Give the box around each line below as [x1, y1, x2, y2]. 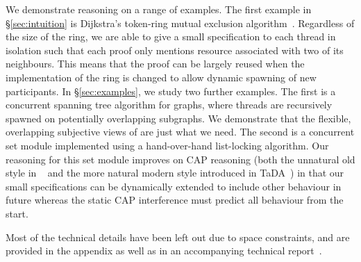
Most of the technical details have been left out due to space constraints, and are [6, 229, 350, 244]
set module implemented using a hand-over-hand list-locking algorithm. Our [6, 138, 329, 152]
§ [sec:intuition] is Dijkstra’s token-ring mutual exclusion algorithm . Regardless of [6, 15, 355, 30]
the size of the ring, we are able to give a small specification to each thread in [6, 29, 336, 44]
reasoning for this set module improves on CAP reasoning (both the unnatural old [6, 152, 355, 166]
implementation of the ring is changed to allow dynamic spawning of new [6, 69, 317, 84]
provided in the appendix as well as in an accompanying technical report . [6, 243, 322, 258]
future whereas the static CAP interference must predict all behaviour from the [6, 193, 344, 207]
